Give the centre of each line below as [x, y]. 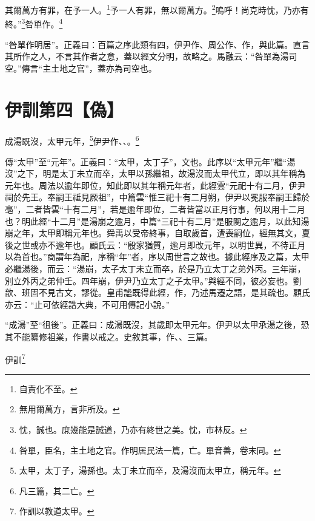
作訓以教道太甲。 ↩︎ [57, 511]
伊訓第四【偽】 [65, 110]
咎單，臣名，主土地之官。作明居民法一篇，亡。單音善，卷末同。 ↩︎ [150, 450]
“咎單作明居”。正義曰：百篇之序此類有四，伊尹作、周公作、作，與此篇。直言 [157, 44]
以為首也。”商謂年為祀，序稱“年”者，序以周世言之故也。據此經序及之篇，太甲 [157, 257]
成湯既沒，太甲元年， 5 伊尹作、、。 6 [72, 140]
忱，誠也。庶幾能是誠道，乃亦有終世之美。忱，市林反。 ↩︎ [133, 429]
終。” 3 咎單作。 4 [34, 23]
